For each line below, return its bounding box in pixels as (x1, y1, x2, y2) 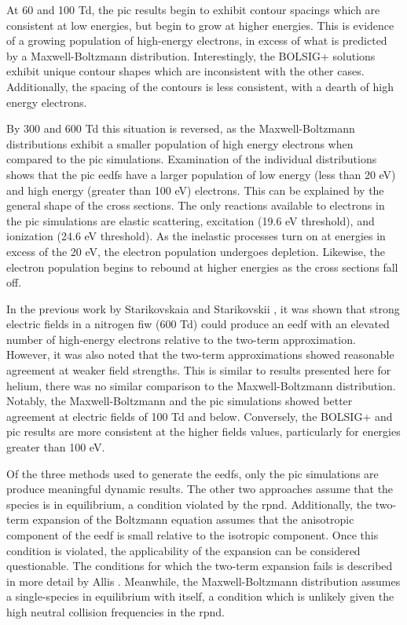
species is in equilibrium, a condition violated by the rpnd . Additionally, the (6, 495, 372, 512)
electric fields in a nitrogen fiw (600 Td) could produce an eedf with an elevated (6, 316, 390, 332)
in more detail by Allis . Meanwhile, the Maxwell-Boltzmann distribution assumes (6, 572, 401, 589)
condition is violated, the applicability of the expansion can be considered (6, 542, 361, 558)
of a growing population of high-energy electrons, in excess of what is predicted (6, 32, 387, 49)
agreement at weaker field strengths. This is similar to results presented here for (6, 362, 391, 378)
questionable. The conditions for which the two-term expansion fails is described (6, 557, 393, 574)
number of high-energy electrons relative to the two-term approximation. (6, 331, 356, 347)
